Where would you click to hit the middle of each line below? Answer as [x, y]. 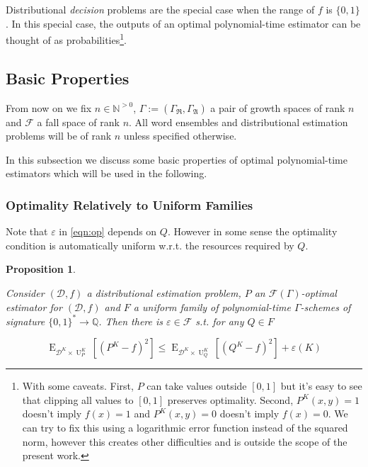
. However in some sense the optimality [252, 231]
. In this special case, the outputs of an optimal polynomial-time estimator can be [183, 23]
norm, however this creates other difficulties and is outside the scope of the [185, 441]
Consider [25, 293]
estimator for [34, 306]
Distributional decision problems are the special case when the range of [160, 9]
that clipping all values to [78, 399]
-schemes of [326, 306]
